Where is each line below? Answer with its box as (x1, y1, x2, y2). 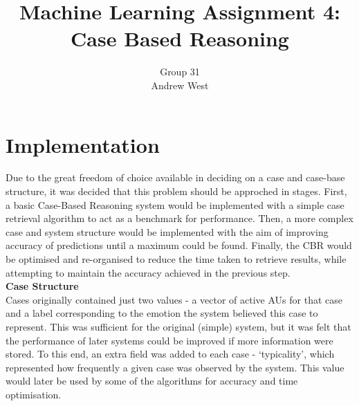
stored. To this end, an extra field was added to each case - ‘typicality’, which (6, 347, 335, 361)
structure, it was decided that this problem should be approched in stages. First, (6, 184, 347, 199)
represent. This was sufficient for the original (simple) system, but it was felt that (6, 319, 351, 333)
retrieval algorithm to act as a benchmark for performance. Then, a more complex (6, 211, 353, 225)
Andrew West (151, 77, 209, 92)
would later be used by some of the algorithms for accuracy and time (6, 373, 298, 388)
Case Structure (6, 279, 79, 293)
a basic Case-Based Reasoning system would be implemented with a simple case (6, 197, 344, 212)
